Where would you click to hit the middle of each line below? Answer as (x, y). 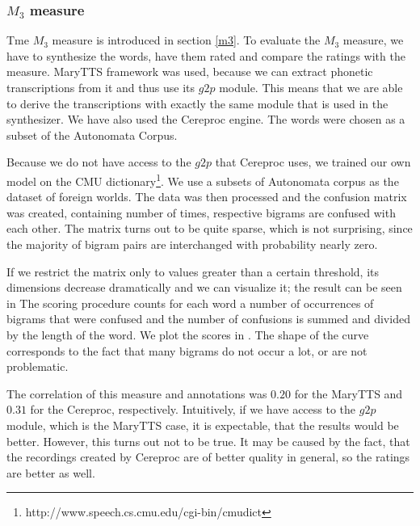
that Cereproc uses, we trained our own (313, 162)
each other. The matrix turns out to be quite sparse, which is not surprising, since (210, 228)
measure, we (373, 40)
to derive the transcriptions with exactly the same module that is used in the (197, 103)
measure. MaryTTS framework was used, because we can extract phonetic (190, 72)
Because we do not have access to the (99, 162)
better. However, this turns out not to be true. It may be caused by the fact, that (208, 441)
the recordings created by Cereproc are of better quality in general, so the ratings (208, 457)
